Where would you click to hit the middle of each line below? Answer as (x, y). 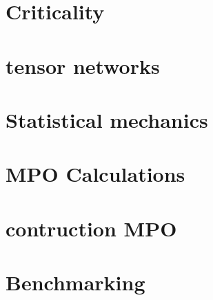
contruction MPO (91, 228)
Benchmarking (75, 282)
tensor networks (83, 65)
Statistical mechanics (107, 119)
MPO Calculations (95, 174)
